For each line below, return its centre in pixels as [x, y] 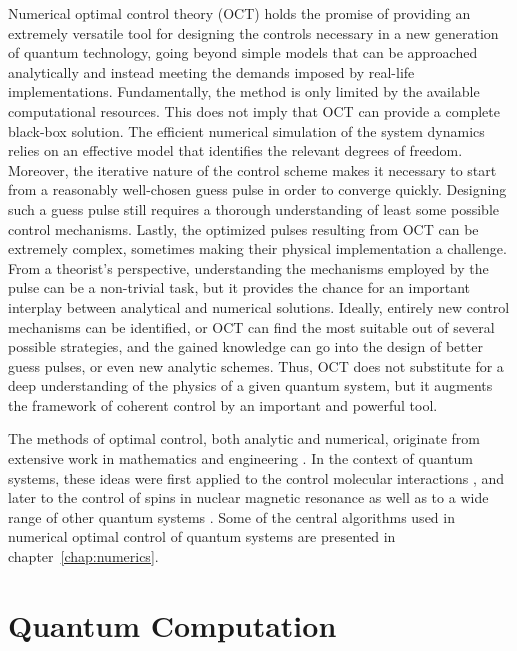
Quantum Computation [172, 624]
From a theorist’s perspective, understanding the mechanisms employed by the [248, 267]
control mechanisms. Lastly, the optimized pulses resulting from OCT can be [243, 228]
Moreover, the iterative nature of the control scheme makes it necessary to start [252, 169]
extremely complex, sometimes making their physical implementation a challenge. [257, 248]
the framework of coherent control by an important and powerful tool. [223, 404]
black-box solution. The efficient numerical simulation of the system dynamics [246, 130]
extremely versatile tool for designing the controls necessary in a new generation [253, 32]
